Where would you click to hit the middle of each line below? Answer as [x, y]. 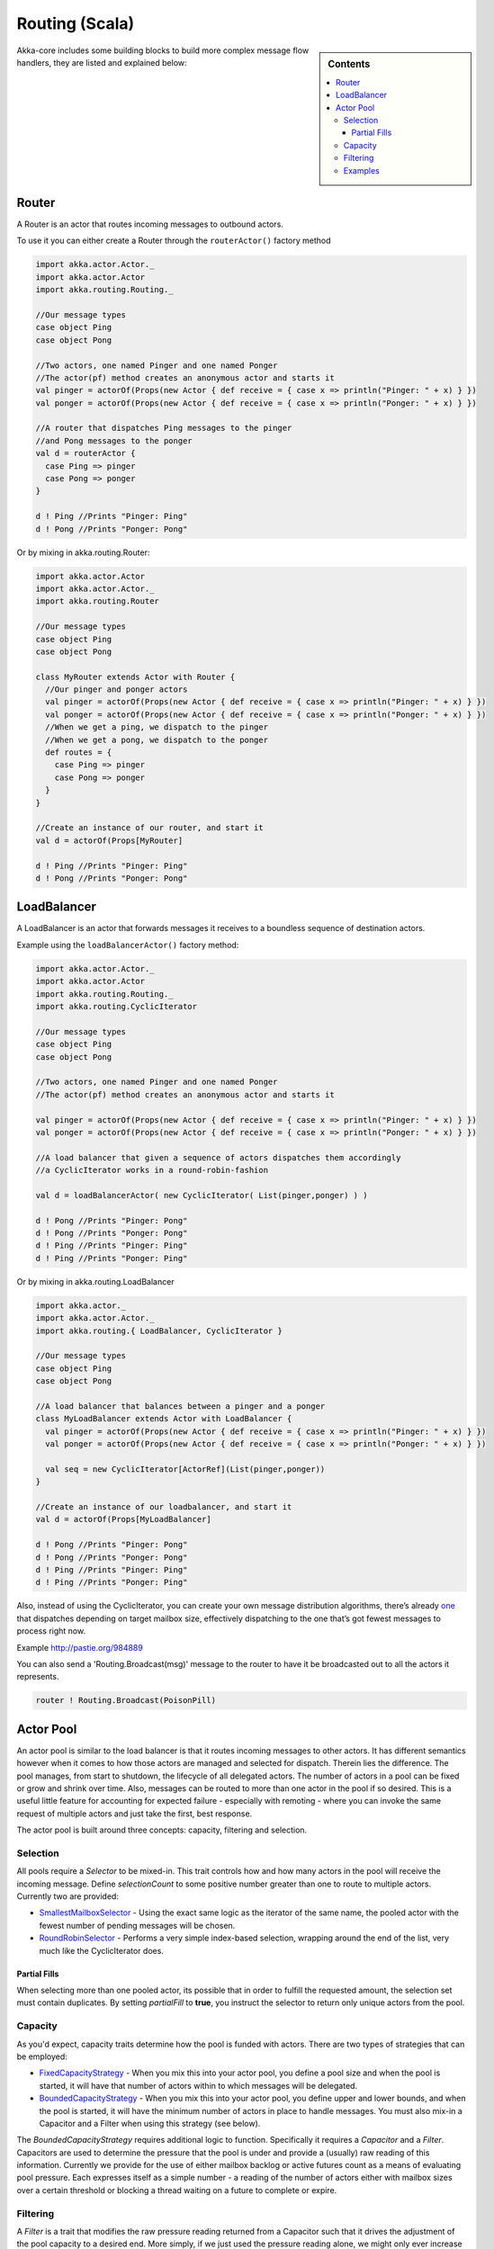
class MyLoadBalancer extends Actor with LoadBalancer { [164, 1419]
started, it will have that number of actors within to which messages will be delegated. [198, 2085]
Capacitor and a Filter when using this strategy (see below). [150, 2123]
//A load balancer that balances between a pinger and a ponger [180, 1406]
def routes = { [79, 753]
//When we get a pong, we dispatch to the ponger [157, 739]
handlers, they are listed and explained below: [102, 62]
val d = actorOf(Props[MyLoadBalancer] [123, 1519]
